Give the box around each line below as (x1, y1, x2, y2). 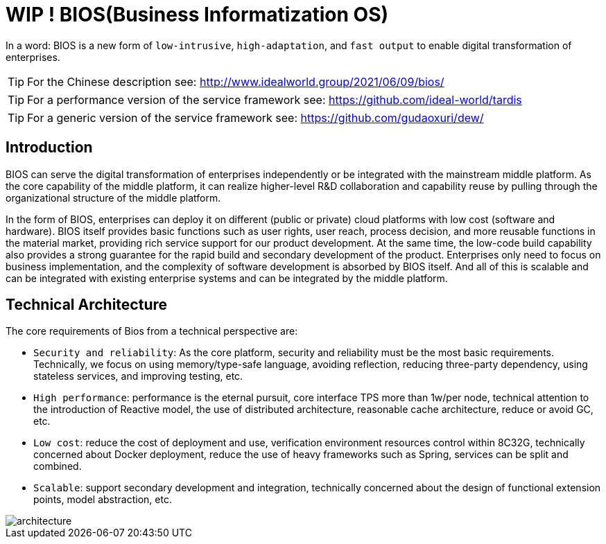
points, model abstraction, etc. (33, 493, 172, 506)
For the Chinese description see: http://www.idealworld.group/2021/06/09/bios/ (27, 74, 444, 89)
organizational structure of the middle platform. (6, 191, 221, 204)
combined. (33, 460, 82, 473)
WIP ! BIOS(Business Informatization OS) (6, 3, 389, 26)
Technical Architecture (6, 296, 167, 314)
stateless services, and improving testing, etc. (33, 370, 243, 383)
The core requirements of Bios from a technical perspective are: (6, 325, 298, 337)
